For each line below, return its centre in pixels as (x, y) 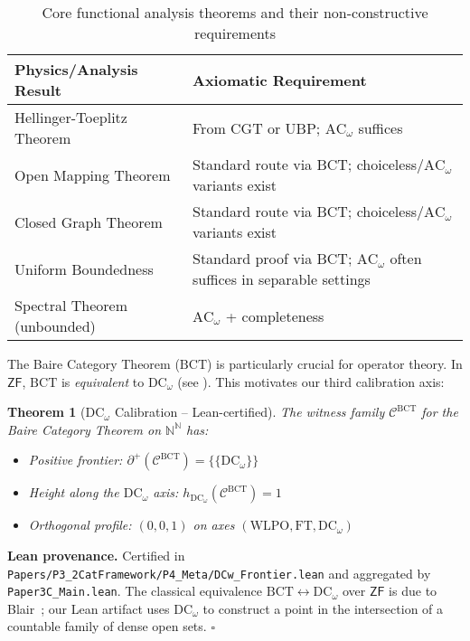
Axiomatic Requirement (279, 80)
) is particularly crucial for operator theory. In (334, 363)
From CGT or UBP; (256, 127)
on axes (214, 525)
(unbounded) (55, 326)
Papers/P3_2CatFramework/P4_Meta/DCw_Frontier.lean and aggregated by (219, 573)
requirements (235, 33)
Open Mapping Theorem (93, 174)
